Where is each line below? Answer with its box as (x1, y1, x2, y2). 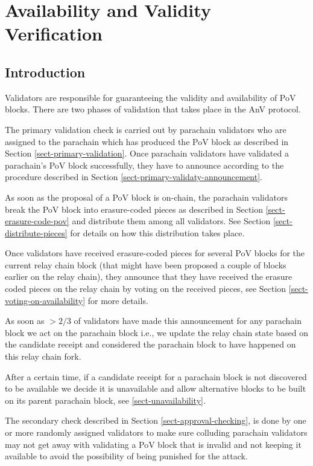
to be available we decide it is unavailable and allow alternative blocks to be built (5, 382, 306, 395)
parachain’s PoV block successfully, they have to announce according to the (5, 158, 284, 171)
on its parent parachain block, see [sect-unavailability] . (5, 393, 206, 406)
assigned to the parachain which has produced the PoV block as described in (5, 135, 289, 147)
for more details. (87, 294, 148, 306)
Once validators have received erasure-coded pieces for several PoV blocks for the (5, 247, 305, 259)
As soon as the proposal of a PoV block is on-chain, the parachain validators (5, 190, 288, 203)
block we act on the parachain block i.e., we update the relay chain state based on (5, 326, 309, 338)
